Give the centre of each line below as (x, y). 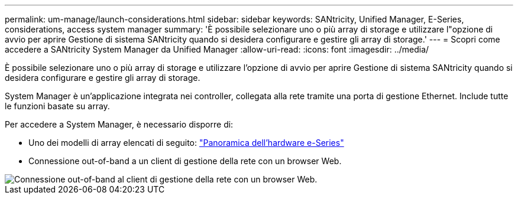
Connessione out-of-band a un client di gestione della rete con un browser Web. (185, 161)
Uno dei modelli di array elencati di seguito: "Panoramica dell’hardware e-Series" (186, 143)
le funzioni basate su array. (57, 106)
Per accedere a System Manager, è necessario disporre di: (119, 124)
